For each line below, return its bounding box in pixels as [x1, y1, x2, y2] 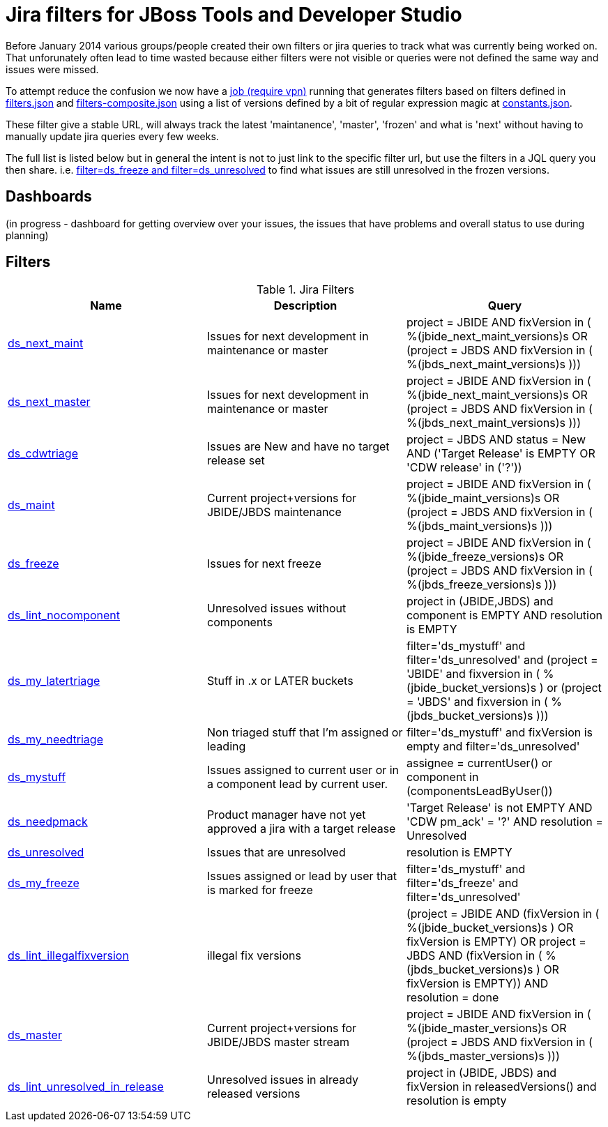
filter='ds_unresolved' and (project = [406, 653, 598, 667]
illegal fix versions [206, 948, 301, 963]
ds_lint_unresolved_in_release [8, 1080, 164, 1094]
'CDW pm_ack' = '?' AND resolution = [406, 815, 603, 829]
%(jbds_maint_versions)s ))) [406, 519, 553, 534]
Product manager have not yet [206, 808, 366, 822]
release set [206, 453, 265, 468]
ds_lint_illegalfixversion [8, 948, 129, 963]
